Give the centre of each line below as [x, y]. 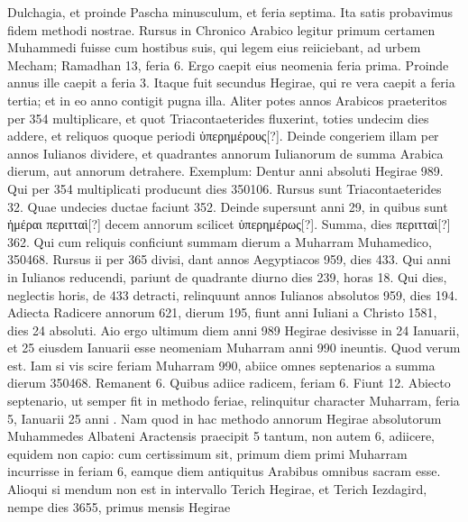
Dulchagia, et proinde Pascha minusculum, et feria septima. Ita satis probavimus [230, 12]
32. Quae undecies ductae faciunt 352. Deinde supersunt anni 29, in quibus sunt [228, 206]
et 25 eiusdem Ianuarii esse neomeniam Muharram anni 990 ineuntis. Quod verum [234, 348]
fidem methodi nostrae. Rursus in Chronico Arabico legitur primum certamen [221, 29]
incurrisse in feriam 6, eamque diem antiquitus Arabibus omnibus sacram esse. [224, 471]
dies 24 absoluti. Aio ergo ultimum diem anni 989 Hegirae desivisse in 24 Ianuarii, [234, 330]
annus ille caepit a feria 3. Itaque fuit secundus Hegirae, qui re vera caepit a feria [231, 82]
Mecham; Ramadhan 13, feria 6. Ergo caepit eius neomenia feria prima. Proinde [228, 64]
